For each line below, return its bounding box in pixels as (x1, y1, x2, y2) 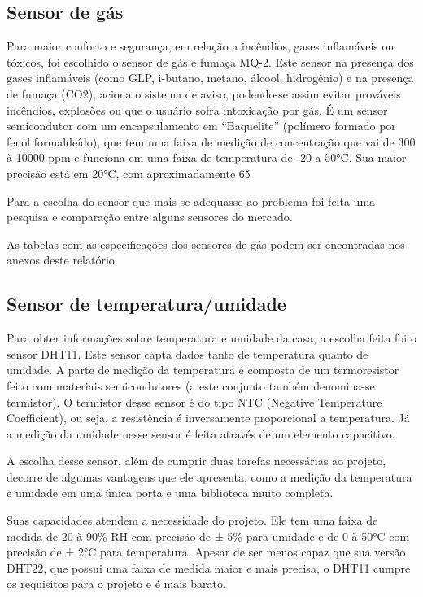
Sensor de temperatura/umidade (7, 291, 286, 316)
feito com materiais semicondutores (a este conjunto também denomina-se (7, 377, 375, 394)
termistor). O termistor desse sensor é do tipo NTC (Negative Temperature (7, 393, 382, 410)
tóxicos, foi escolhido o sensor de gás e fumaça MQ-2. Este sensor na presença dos (7, 53, 414, 70)
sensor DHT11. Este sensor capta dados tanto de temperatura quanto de (7, 345, 368, 362)
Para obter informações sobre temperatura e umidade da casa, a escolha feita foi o (7, 329, 416, 346)
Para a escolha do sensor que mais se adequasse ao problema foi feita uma (7, 192, 376, 209)
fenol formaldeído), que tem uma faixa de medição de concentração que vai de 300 (7, 133, 416, 150)
